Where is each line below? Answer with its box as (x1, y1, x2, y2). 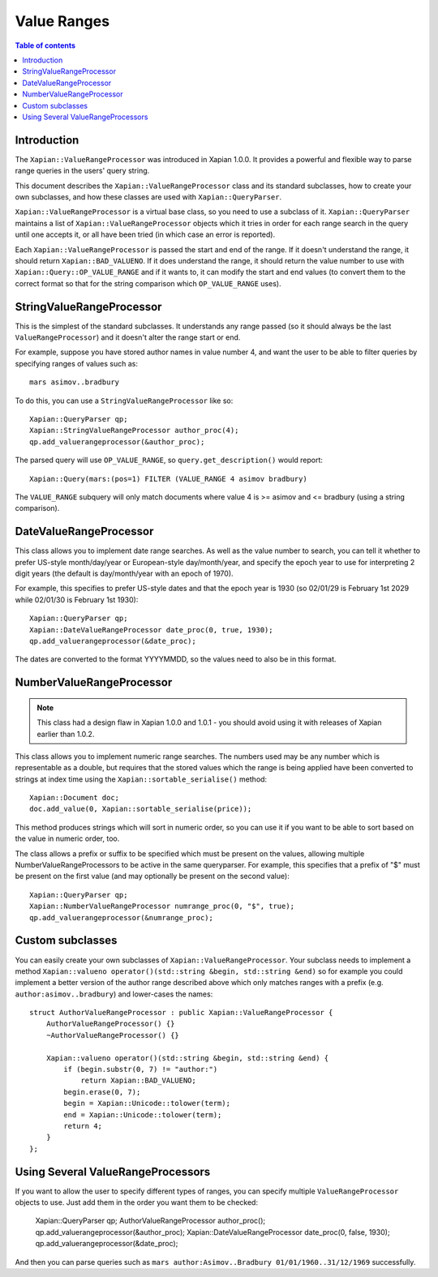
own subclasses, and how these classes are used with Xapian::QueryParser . (15, 191, 282, 202)
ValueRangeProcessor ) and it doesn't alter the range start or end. (15, 332, 241, 342)
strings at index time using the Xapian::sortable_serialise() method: (15, 774, 268, 784)
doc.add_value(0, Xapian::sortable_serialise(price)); (29, 804, 252, 814)
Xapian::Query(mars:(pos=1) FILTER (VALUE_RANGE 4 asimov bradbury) (29, 474, 307, 483)
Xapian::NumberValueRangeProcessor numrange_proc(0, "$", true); (29, 902, 295, 911)
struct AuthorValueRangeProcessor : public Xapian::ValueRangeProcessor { (29, 1008, 333, 1018)
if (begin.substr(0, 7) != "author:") (63, 1065, 218, 1074)
